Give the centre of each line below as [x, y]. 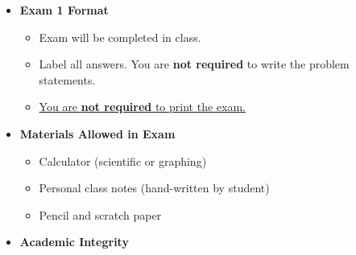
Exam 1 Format [64, 10]
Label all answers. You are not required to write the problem [194, 64]
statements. [67, 79]
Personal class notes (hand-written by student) [154, 188]
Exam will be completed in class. [120, 37]
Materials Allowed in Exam [97, 133]
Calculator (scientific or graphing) [123, 160]
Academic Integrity [74, 242]
